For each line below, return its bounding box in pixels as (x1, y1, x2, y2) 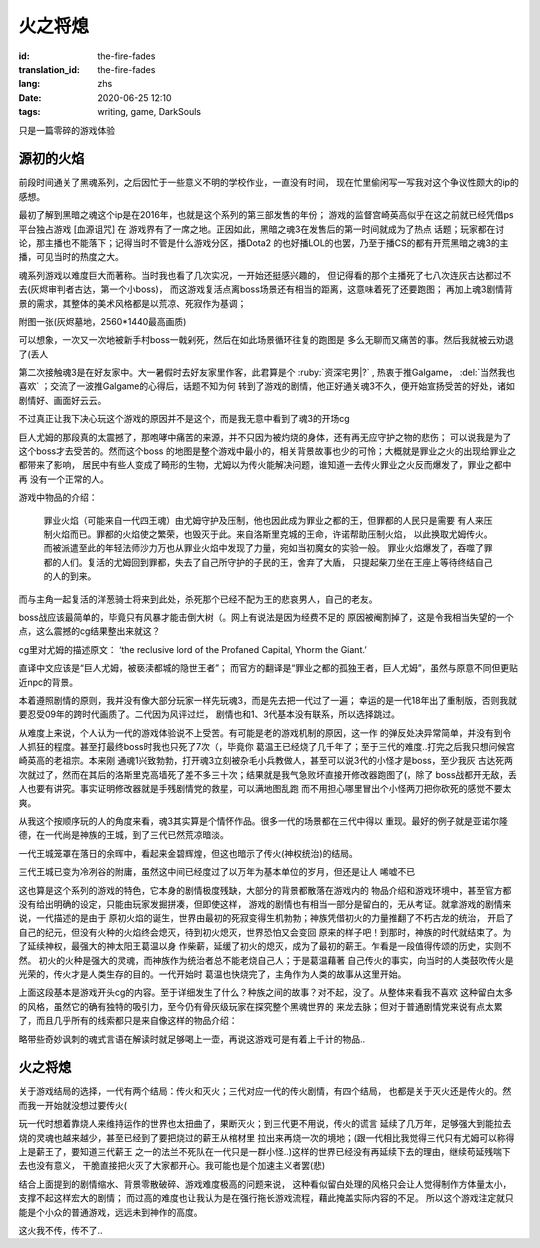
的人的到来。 (43, 570, 97, 582)
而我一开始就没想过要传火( (18, 1099, 128, 1111)
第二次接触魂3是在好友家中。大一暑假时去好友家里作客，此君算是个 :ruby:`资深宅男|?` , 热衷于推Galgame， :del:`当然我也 (18, 366, 516, 379)
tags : (18, 106, 41, 118)
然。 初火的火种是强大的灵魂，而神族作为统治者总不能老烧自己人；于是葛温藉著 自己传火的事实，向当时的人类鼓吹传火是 (18, 954, 514, 966)
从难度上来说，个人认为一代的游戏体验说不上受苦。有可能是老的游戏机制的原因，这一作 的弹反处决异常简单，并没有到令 (18, 726, 512, 739)
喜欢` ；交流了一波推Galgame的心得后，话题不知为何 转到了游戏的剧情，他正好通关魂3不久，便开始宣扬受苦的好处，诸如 (18, 380, 515, 392)
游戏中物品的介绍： (18, 491, 98, 504)
